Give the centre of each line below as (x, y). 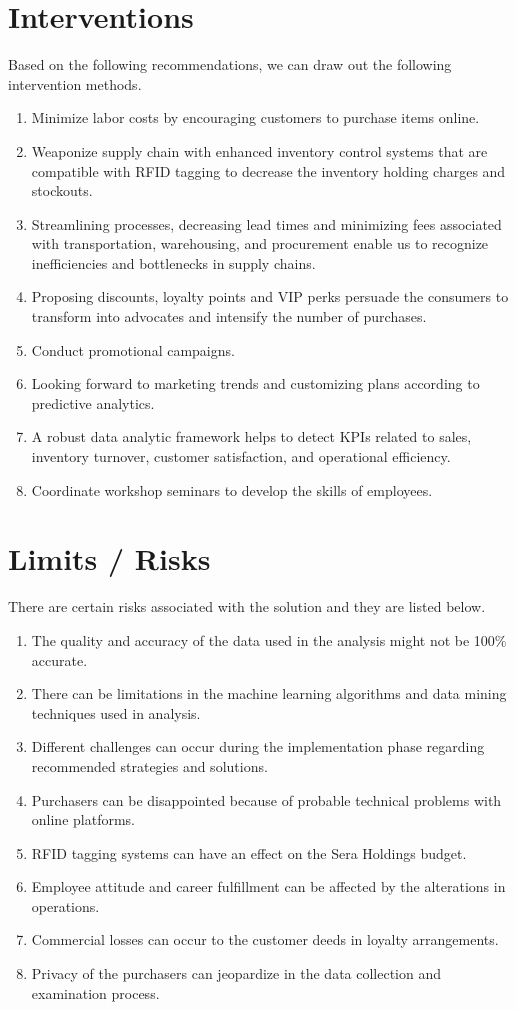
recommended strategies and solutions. (149, 765)
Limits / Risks (109, 558)
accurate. (59, 659)
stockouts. (62, 190)
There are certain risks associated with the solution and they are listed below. (247, 606)
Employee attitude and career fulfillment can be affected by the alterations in (268, 886)
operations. (65, 905)
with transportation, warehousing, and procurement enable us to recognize (260, 243)
